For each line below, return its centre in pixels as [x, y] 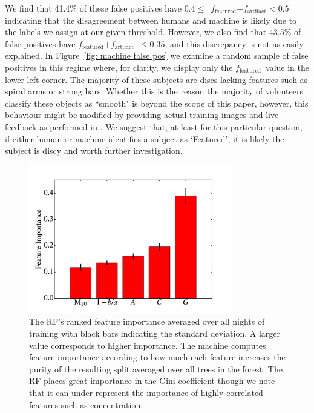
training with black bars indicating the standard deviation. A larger [155, 333]
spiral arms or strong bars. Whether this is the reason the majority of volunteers [154, 91]
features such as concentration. [86, 404]
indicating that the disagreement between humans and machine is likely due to [151, 20]
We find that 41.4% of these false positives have [93, 8]
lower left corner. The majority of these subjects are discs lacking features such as [156, 79]
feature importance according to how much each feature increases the [157, 357]
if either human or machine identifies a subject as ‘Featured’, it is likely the [145, 138]
